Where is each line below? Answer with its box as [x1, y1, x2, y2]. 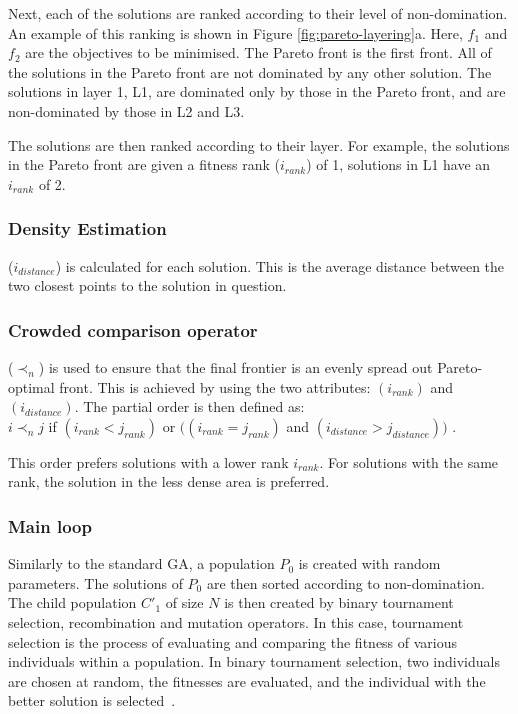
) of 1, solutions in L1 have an [306, 154, 491, 175]
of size [165, 592, 204, 613]
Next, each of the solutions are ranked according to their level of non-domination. [8, 3, 508, 23]
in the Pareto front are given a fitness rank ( [8, 154, 280, 175]
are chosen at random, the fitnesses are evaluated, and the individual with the [8, 670, 486, 691]
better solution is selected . [8, 690, 176, 711]
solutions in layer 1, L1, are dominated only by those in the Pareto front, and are [8, 81, 506, 102]
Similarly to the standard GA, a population [8, 553, 275, 574]
